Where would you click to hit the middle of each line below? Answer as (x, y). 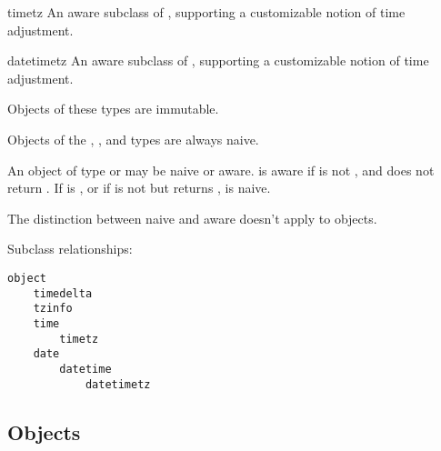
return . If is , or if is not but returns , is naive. (139, 188)
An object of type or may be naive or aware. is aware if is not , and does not (221, 170)
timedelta (63, 293)
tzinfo (53, 309)
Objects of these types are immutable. (113, 109)
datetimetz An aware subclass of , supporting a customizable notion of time (218, 60)
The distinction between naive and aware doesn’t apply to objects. (192, 218)
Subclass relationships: (70, 249)
